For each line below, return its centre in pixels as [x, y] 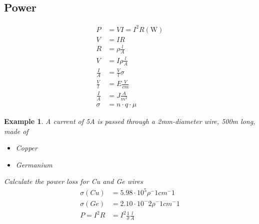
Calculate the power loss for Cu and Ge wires [73, 181]
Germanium [34, 164]
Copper [26, 148]
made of [16, 131]
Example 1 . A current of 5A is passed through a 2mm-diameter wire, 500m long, [130, 121]
